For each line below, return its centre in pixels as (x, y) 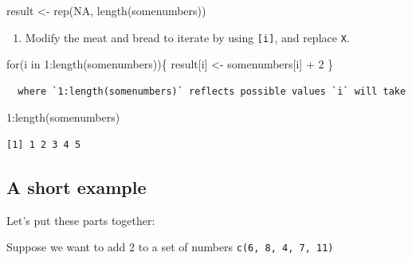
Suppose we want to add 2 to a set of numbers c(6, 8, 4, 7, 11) (170, 247)
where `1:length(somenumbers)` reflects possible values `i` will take (212, 91)
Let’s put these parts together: (81, 220)
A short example (77, 187)
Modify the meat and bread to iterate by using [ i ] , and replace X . (187, 37)
